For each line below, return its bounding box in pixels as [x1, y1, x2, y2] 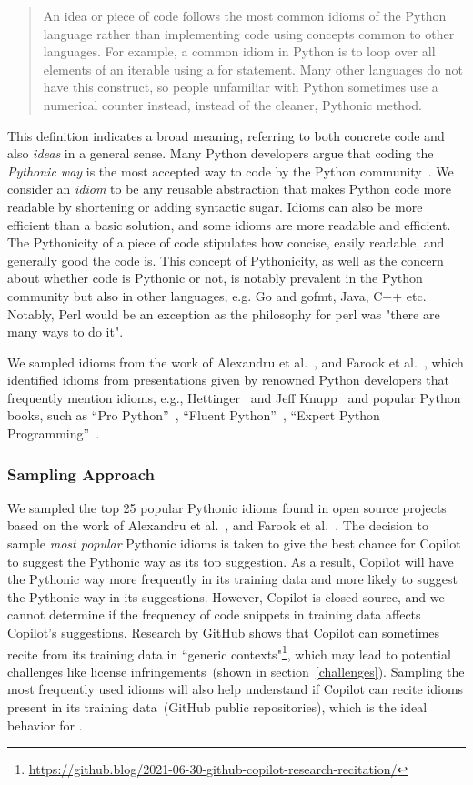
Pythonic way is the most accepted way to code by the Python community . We [7, 161, 454, 180]
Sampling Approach [7, 462, 156, 485]
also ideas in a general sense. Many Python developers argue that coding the [7, 144, 434, 163]
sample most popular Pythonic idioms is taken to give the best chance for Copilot [7, 534, 461, 553]
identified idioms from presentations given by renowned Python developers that [7, 370, 450, 389]
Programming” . [7, 424, 100, 443]
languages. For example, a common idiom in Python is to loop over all [43, 42, 436, 61]
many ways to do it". [7, 322, 124, 341]
